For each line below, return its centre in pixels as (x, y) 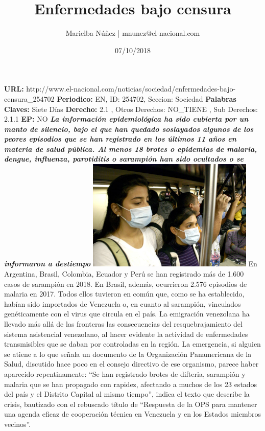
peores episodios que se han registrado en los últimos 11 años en (120, 139)
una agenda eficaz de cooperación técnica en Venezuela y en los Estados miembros (132, 414)
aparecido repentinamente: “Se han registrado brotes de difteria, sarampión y (125, 373)
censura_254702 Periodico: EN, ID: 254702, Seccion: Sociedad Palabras (120, 98)
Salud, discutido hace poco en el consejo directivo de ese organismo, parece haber (131, 364)
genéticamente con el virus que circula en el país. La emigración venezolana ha (127, 314)
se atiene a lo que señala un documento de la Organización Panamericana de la (128, 354)
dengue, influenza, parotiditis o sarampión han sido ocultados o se (124, 159)
